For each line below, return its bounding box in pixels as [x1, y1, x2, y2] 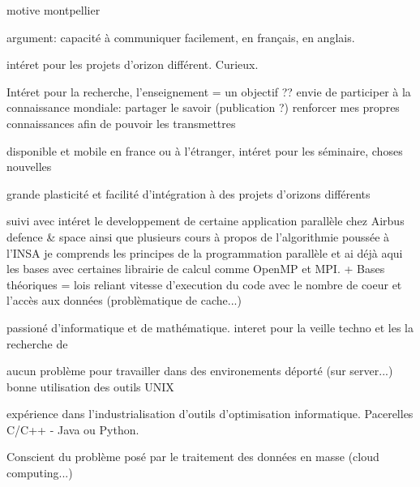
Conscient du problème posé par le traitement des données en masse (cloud [6, 448, 379, 465]
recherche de [6, 335, 68, 352]
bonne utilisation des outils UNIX [6, 378, 174, 395]
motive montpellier [6, 2, 101, 18]
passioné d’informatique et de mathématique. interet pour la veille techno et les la [6, 318, 414, 335]
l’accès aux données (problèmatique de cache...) [6, 292, 242, 309]
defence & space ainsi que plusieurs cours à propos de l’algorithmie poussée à [6, 228, 390, 245]
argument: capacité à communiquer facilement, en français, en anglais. [6, 28, 355, 45]
